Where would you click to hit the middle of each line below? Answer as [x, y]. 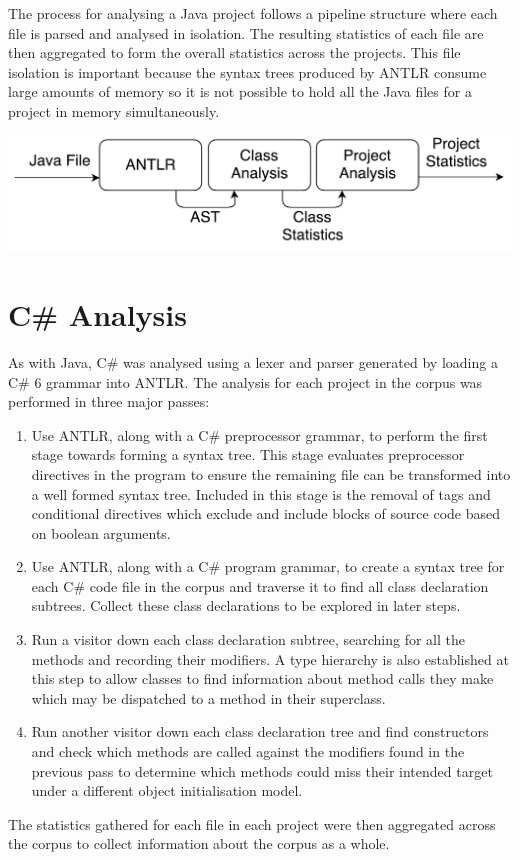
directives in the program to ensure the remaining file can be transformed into [271, 473]
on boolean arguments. [101, 532]
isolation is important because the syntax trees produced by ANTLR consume [247, 71]
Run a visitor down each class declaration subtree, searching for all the [248, 639]
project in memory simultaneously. [114, 110]
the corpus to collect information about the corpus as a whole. [199, 843]
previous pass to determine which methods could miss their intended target [262, 770]
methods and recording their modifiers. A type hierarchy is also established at [270, 658]
